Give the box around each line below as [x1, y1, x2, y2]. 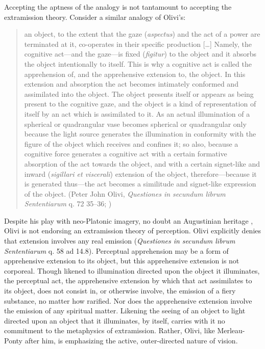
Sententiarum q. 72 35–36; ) [24, 198, 112, 209]
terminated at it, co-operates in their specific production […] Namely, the [24, 38, 252, 49]
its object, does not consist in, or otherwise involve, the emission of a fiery [4, 285, 236, 296]
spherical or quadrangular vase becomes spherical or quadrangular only [24, 118, 247, 129]
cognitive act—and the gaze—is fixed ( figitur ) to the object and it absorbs [24, 48, 257, 59]
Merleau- [217, 325, 245, 336]
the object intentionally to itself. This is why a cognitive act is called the [24, 58, 252, 69]
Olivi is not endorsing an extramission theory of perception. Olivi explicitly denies [4, 225, 261, 236]
